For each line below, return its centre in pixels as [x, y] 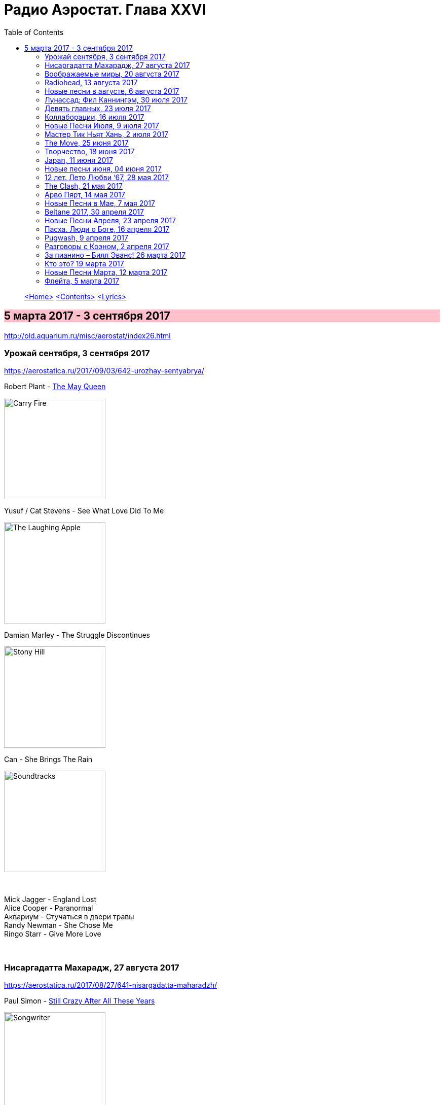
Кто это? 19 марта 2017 [84, 263]
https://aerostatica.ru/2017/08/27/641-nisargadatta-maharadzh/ [111, 985]
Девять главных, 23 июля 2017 [98, 108]
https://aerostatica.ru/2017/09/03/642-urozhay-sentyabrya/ [104, 371]
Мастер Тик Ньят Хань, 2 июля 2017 [106, 134]
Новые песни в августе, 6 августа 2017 [112, 91]
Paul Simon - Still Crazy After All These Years [80, 1001]
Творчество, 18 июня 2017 [90, 151]
